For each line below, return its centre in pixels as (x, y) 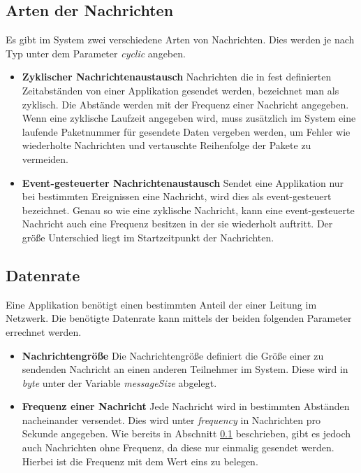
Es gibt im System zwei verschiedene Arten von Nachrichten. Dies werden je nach (180, 40)
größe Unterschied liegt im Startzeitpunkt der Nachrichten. (148, 237)
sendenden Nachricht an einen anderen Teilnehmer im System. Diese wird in (185, 369)
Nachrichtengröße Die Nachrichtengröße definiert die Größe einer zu (173, 355)
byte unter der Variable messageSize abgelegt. (119, 382)
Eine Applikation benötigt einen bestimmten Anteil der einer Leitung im (161, 304)
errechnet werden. (44, 331)
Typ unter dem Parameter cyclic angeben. (96, 53)
